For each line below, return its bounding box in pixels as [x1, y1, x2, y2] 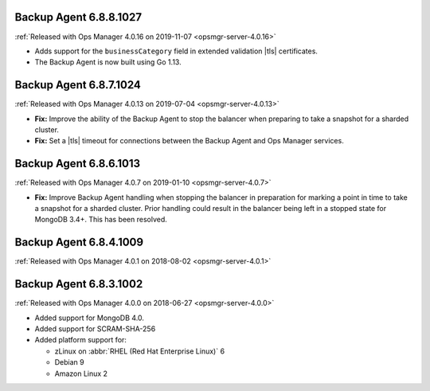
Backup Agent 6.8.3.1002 [14, 277, 143, 291]
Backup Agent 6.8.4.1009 [14, 236, 143, 249]
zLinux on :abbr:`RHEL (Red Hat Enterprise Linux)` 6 [54, 346, 225, 356]
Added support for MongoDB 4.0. [34, 313, 145, 323]
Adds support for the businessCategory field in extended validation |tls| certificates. [34, 46, 319, 56]
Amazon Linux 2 [54, 369, 107, 378]
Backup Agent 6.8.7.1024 [14, 78, 141, 92]
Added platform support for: [34, 335, 127, 345]
